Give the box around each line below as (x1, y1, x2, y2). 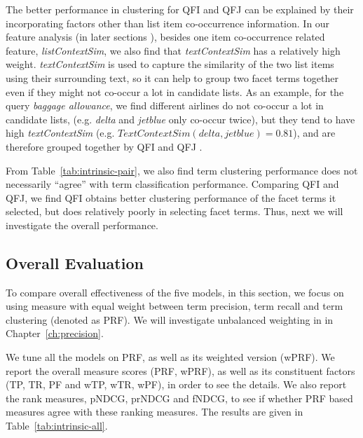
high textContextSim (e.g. (6, 125, 115, 140)
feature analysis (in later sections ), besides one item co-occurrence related (6, 29, 325, 44)
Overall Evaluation (6, 252, 144, 273)
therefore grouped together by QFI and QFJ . (6, 139, 203, 153)
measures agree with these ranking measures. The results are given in (6, 404, 303, 419)
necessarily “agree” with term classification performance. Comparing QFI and (6, 177, 339, 191)
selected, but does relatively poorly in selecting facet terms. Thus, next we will (6, 204, 343, 219)
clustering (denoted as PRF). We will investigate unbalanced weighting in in (6, 312, 334, 327)
